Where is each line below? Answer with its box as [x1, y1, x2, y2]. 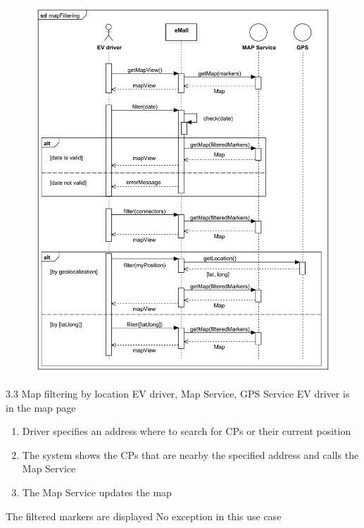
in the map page [6, 400, 76, 415]
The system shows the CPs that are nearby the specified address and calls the [22, 447, 359, 462]
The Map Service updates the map [22, 485, 172, 500]
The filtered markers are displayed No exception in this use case [6, 508, 282, 523]
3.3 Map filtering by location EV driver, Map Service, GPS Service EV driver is [6, 386, 350, 401]
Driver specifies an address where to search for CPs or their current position [22, 424, 351, 438]
